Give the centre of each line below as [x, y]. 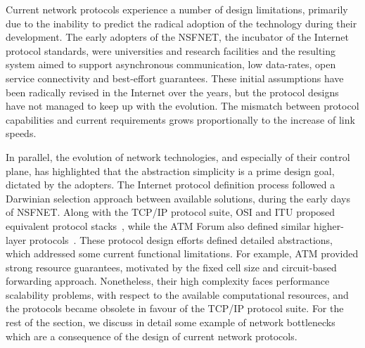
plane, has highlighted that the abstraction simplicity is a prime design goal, [170, 170]
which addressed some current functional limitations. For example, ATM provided [182, 253]
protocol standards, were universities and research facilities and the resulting [171, 50]
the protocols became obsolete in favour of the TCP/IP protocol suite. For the [175, 308]
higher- [329, 225]
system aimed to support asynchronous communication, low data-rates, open [171, 64]
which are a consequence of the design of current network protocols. [152, 336]
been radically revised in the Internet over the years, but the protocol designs [172, 92]
